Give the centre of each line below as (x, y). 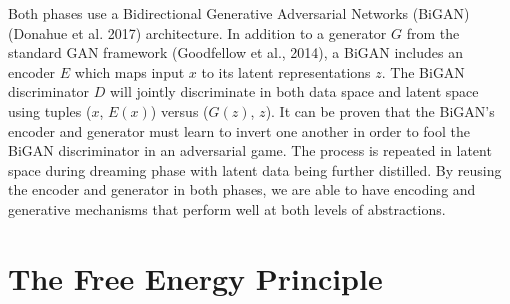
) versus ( (179, 110)
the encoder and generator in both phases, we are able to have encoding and (242, 189)
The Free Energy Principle (195, 277)
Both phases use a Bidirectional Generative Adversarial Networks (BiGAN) (239, 13)
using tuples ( (50, 110)
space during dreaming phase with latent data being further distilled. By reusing (255, 169)
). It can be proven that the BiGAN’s (380, 110)
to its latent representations (286, 71)
